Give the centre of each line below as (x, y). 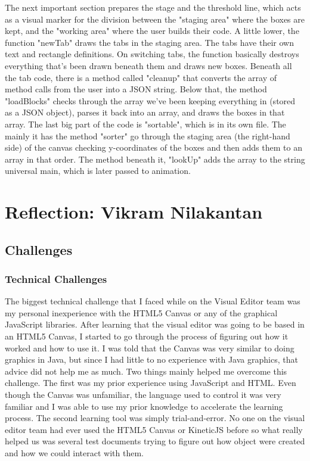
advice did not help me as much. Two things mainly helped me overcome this (146, 371)
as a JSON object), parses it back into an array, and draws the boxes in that (145, 112)
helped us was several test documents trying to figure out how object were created (155, 441)
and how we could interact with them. (74, 453)
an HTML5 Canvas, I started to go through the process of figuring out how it (147, 336)
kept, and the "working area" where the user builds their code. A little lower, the (152, 31)
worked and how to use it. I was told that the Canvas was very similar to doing (150, 348)
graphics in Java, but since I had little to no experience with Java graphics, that (151, 359)
